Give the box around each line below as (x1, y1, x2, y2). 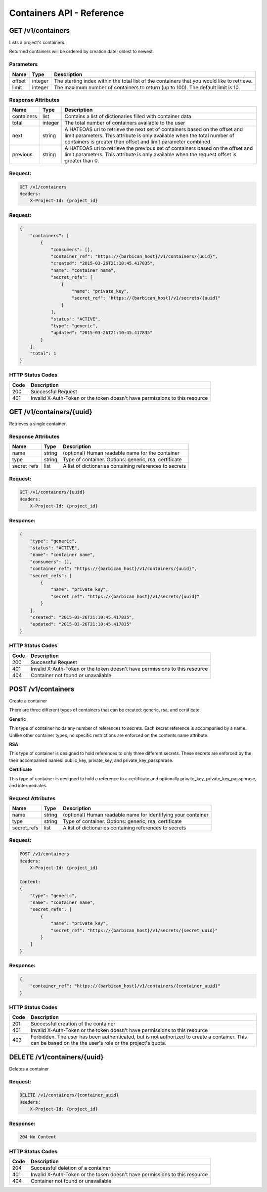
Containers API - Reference (9, 7, 124, 18)
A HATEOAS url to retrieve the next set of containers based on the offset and (64, 126, 243, 133)
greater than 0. (64, 157, 99, 164)
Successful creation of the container (30, 1020, 116, 1027)
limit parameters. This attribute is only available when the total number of (64, 132, 235, 139)
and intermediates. (9, 782, 47, 788)
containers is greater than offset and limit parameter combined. (64, 138, 212, 145)
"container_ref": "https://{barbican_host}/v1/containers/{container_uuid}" (30, 983, 221, 989)
